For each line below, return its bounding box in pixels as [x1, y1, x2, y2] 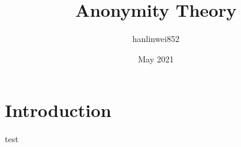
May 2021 [138, 52, 174, 65]
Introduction [5, 98, 112, 122]
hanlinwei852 [132, 32, 180, 45]
